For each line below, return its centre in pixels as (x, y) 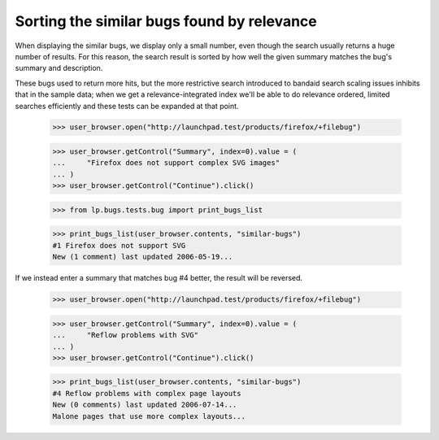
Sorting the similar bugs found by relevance (166, 21)
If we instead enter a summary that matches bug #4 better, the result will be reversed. (159, 278)
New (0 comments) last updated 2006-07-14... (145, 405)
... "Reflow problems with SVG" (126, 335)
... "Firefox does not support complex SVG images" (166, 163)
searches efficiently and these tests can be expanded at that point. (127, 106)
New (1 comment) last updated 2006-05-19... (143, 257)
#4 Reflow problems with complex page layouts (147, 393)
